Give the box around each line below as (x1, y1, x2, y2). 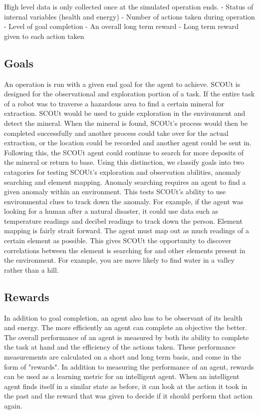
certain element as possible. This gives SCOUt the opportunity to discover (4, 235, 232, 246)
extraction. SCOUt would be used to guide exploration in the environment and (4, 108, 246, 118)
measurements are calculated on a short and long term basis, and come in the (4, 352, 242, 362)
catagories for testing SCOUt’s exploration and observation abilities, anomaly (4, 166, 241, 177)
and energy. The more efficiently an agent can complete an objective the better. (4, 322, 247, 333)
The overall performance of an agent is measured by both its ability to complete (4, 332, 249, 342)
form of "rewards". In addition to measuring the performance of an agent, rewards (4, 361, 254, 372)
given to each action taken (4, 30, 84, 41)
